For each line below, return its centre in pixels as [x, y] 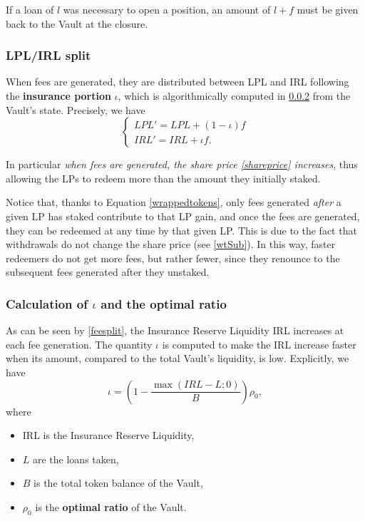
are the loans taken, [76, 459]
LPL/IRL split [48, 55]
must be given [328, 9]
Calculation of [47, 303]
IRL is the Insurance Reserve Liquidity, [108, 435]
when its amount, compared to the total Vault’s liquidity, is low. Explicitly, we [178, 358]
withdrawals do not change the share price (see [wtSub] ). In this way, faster [171, 244]
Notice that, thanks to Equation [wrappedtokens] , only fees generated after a [174, 202]
